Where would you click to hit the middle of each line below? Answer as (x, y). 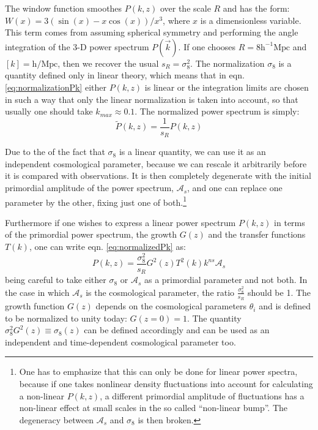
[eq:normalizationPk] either (56, 87)
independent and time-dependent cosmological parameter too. (120, 341)
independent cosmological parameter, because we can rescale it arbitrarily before (156, 163)
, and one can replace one (235, 188)
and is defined (285, 306)
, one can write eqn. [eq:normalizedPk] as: (107, 247)
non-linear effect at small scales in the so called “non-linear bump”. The (153, 408)
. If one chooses (207, 46)
